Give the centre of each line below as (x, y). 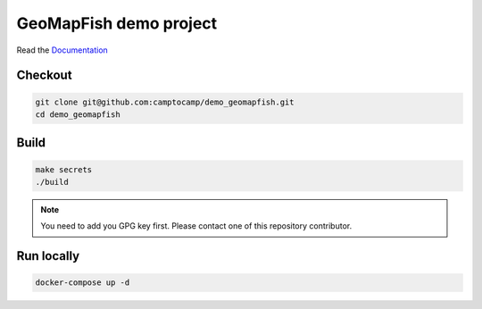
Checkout (44, 75)
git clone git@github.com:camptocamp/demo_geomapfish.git (165, 102)
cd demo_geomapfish (78, 114)
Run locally (48, 256)
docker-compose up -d (83, 283)
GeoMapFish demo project (117, 23)
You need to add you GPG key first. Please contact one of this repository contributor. (196, 226)
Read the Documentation (62, 50)
